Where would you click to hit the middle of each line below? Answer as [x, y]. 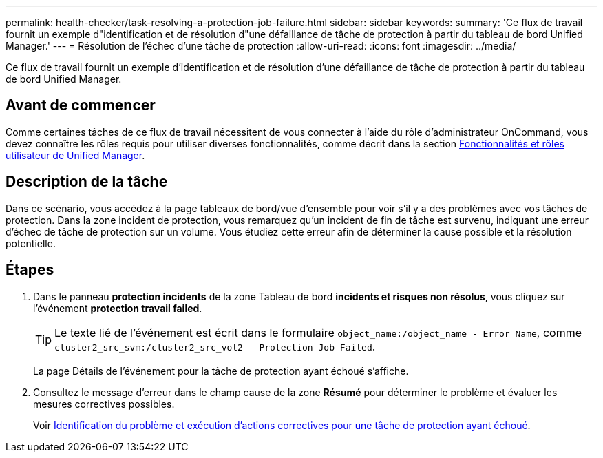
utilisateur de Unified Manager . [75, 155]
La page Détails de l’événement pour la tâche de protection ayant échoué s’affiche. [221, 371]
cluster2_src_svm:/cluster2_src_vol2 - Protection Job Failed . [215, 346]
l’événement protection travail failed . [118, 308]
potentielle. [31, 243]
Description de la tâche [87, 182]
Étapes [30, 270]
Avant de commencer [81, 105]
